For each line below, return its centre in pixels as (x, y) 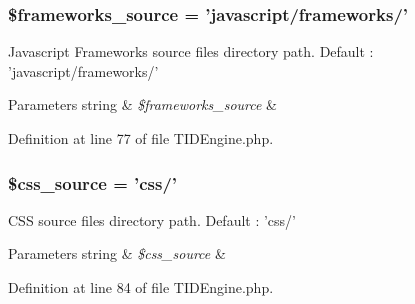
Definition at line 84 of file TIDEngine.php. (141, 287)
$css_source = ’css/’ (93, 182)
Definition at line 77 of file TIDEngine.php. (141, 138)
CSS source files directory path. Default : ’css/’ (152, 219)
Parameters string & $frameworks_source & (142, 104)
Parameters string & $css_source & (117, 253)
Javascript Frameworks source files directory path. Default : (191, 51)
